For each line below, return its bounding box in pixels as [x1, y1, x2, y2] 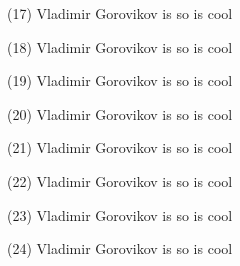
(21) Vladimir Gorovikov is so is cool [7, 137, 233, 158]
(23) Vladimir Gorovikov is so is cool [7, 204, 233, 225]
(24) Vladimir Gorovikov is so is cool [7, 238, 233, 259]
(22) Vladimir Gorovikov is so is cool [7, 170, 233, 191]
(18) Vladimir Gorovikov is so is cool [7, 36, 233, 57]
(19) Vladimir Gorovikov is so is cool [7, 70, 233, 91]
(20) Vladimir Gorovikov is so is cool [7, 103, 233, 124]
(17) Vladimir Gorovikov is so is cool [7, 3, 233, 23]
